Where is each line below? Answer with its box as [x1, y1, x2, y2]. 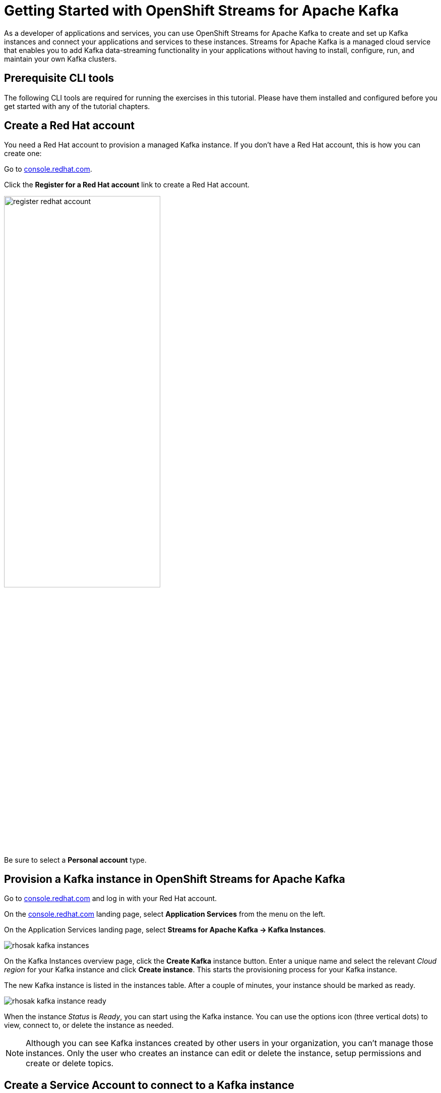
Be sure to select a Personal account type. [4, 855, 147, 864]
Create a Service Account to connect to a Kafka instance [4, 1078, 294, 1091]
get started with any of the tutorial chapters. [4, 102, 150, 111]
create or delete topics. [26, 1058, 114, 1069]
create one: [4, 149, 42, 158]
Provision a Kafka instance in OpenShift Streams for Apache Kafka [4, 873, 345, 886]
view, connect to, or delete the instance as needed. [4, 1021, 174, 1030]
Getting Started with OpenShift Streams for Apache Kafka [4, 2, 399, 19]
